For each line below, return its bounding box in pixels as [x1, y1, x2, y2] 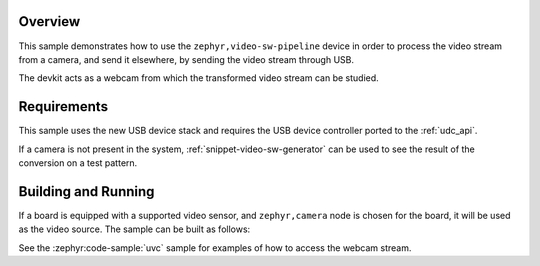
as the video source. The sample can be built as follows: [18, 223, 251, 235]
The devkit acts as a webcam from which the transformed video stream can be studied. [18, 72, 379, 84]
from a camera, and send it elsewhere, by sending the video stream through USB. [18, 53, 355, 65]
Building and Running [18, 183, 155, 200]
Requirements [18, 98, 109, 115]
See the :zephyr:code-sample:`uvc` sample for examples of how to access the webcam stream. [18, 241, 412, 254]
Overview [18, 13, 81, 30]
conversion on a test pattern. [18, 156, 138, 169]
